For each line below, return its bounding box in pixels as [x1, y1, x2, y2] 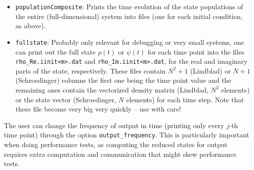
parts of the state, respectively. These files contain [15, 65, 166, 76]
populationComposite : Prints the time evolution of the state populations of [15, 1, 243, 11]
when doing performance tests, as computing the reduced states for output [4, 139, 228, 149]
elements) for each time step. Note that [126, 94, 244, 104]
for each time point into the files [147, 46, 245, 57]
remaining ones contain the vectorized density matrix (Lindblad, [15, 84, 208, 94]
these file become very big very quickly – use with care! [15, 104, 181, 114]
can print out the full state [15, 46, 96, 57]
